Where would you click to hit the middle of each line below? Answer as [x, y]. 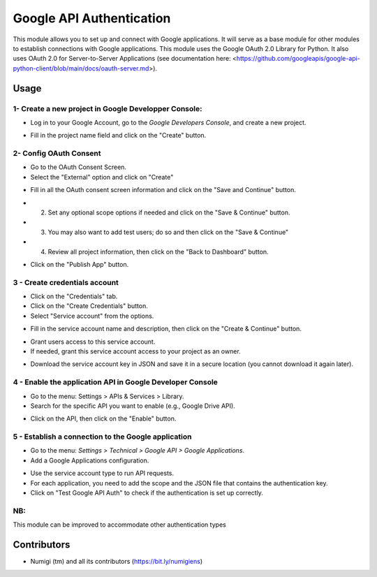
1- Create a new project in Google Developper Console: [108, 108]
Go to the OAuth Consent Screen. [79, 167]
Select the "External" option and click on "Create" [102, 177]
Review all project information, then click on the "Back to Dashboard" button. [158, 251]
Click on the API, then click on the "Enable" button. [103, 418]
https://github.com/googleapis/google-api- [298, 59]
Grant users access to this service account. [93, 342]
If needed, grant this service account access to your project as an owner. [135, 351]
